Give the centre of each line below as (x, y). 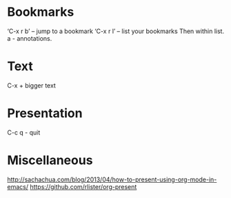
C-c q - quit (24, 132)
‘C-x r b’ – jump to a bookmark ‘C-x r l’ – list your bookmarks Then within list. (116, 31)
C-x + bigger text (32, 85)
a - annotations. (30, 38)
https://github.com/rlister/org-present (83, 186)
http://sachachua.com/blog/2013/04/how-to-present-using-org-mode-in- (112, 179)
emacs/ (18, 186)
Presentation (45, 113)
